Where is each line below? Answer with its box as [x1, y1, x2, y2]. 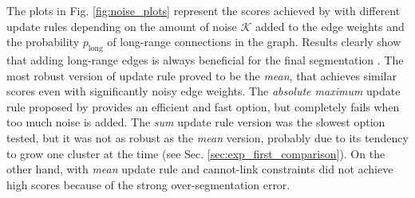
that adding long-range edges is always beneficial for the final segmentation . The [6, 51, 404, 68]
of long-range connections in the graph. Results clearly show [107, 33, 401, 50]
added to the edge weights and [255, 17, 405, 34]
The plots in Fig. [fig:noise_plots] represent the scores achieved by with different [6, 2, 401, 18]
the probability [6, 33, 80, 50]
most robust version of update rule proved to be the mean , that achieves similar [6, 67, 397, 83]
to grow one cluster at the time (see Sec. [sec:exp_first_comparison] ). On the [6, 145, 385, 161]
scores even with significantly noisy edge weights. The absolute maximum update [6, 83, 401, 99]
